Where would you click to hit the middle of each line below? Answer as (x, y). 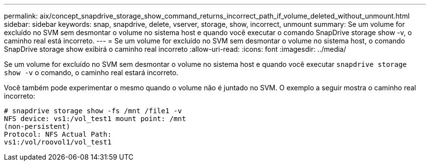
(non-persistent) (37, 126)
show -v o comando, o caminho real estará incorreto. (91, 72)
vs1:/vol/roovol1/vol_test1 (58, 142)
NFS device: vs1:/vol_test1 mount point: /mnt (95, 119)
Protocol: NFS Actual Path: (58, 134)
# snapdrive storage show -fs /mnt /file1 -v (93, 111)
